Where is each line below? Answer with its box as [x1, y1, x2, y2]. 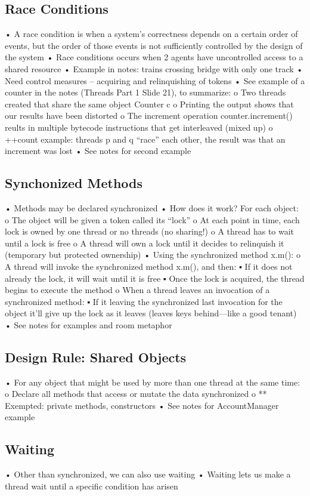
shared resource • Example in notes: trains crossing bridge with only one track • [5, 62, 303, 75]
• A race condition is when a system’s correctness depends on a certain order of [5, 27, 298, 40]
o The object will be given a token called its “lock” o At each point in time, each [5, 213, 300, 226]
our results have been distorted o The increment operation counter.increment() [5, 109, 293, 122]
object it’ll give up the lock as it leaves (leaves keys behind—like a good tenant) [5, 307, 297, 319]
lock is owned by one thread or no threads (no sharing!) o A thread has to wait [5, 225, 294, 238]
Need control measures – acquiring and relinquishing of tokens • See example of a [5, 74, 305, 87]
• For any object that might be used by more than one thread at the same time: [5, 375, 300, 388]
